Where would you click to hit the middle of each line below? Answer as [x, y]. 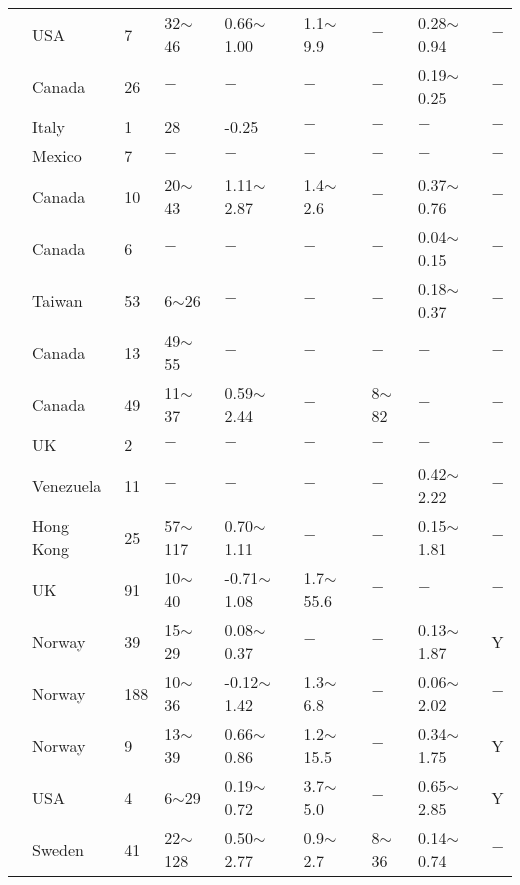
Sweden [58, 849]
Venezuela [67, 485]
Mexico [57, 155]
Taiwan [57, 300]
